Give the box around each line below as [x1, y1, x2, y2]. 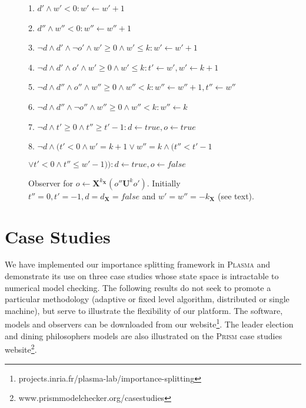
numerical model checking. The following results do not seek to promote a [5, 281, 271, 293]
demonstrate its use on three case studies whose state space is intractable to [5, 270, 279, 282]
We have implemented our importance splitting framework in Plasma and [5, 258, 271, 270]
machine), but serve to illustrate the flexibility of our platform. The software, [5, 304, 283, 316]
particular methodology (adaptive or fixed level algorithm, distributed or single [5, 293, 290, 305]
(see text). [218, 189, 254, 202]
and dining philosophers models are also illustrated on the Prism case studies [5, 329, 282, 342]
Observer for [28, 176, 74, 189]
